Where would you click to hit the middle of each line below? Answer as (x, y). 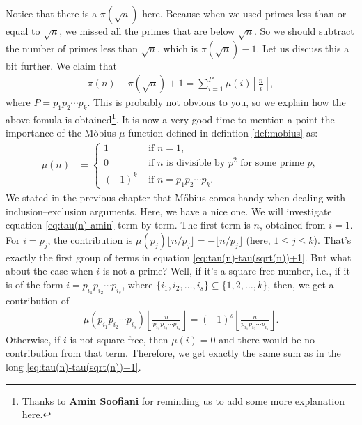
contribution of (38, 301)
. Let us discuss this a (303, 48)
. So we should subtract (304, 31)
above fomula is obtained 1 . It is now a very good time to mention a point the (170, 118)
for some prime (272, 163)
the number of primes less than (72, 48)
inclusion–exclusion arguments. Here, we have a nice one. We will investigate (169, 211)
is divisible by (196, 163)
